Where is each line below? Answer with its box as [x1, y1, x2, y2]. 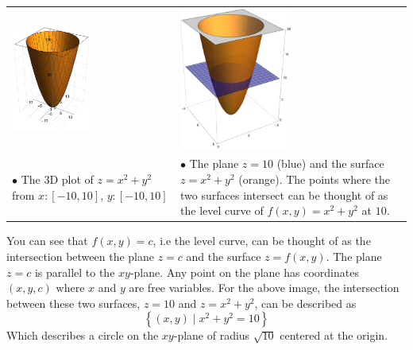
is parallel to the [34, 263, 115, 280]
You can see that [6, 232, 88, 249]
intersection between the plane [6, 247, 154, 264]
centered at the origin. [280, 327, 388, 344]
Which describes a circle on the [6, 327, 159, 344]
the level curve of [180, 202, 264, 219]
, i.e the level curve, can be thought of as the [152, 232, 371, 249]
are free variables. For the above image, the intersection [129, 279, 399, 296]
